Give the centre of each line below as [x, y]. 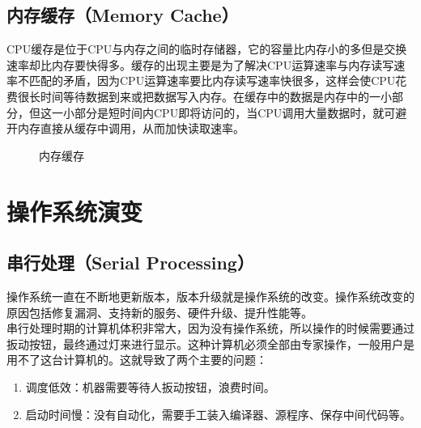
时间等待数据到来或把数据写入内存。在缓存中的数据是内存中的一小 [216, 96]
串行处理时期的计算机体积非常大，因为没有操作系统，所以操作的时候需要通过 [210, 328]
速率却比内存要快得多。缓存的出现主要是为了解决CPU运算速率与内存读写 [200, 64]
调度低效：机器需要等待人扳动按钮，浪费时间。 [150, 386]
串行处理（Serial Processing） [130, 263]
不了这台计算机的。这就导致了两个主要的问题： [142, 360]
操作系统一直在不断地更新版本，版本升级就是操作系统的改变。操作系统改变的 [210, 296]
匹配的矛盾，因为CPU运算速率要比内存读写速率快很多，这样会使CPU [212, 81]
